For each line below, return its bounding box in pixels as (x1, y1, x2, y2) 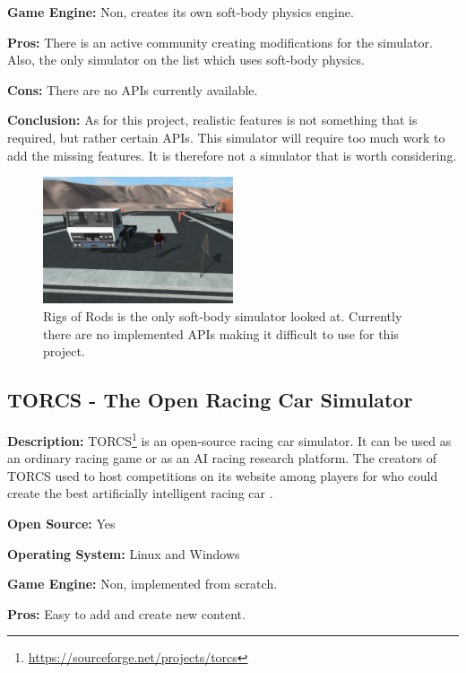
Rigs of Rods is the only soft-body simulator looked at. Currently (43, 306, 402, 325)
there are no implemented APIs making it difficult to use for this (43, 324, 399, 343)
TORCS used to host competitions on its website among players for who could (7, 466, 438, 485)
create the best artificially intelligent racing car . (7, 484, 273, 503)
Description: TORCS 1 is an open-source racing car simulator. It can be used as (7, 428, 452, 450)
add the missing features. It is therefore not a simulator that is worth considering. (7, 145, 457, 164)
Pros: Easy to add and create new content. (7, 604, 246, 623)
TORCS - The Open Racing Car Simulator (7, 386, 413, 414)
